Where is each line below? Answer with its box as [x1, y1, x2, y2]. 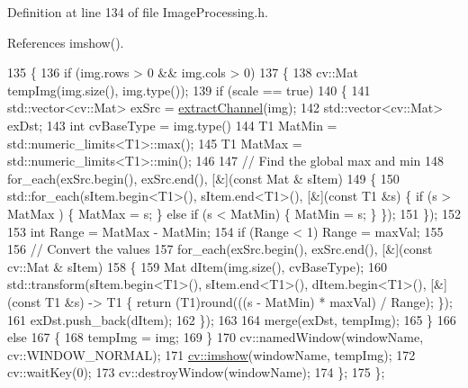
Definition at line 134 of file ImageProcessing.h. [7, 3, 268, 21]
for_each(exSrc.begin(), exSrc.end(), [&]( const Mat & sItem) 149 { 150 [7, 168, 400, 187]
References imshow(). [7, 32, 124, 51]
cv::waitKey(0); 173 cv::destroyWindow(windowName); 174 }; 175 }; [7, 363, 385, 382]
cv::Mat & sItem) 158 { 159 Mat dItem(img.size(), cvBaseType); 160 [7, 257, 387, 275]
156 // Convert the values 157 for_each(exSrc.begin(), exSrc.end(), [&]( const [7, 239, 433, 258]
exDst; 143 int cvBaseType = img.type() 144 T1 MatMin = [7, 115, 337, 134]
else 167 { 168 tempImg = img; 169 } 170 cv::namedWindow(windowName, [7, 328, 424, 347]
